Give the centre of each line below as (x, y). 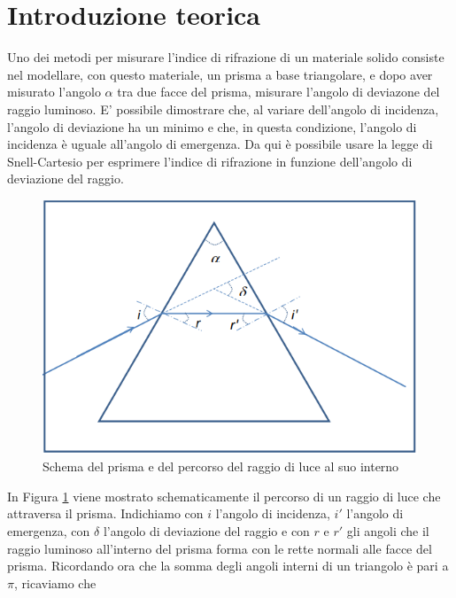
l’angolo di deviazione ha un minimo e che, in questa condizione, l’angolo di (212, 126)
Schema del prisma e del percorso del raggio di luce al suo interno (221, 466)
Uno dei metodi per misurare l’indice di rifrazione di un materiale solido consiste (226, 57)
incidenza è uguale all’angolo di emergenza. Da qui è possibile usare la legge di (220, 144)
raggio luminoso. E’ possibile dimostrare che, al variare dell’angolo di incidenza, (223, 109)
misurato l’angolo (54, 92)
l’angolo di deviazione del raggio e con (206, 530)
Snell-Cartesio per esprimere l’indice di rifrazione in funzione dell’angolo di (210, 161)
